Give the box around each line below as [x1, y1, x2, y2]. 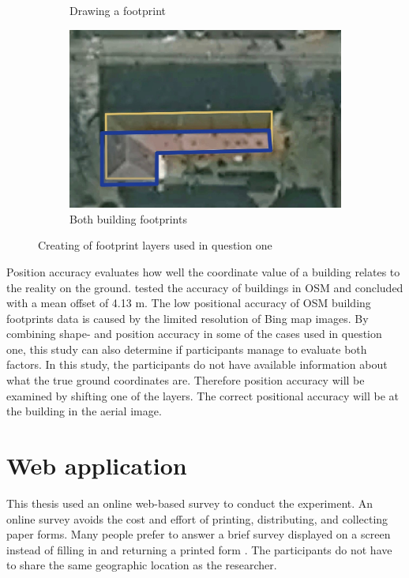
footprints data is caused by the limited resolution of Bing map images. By [6, 310, 369, 326]
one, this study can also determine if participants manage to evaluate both [6, 340, 367, 357]
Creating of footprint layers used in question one [38, 237, 272, 253]
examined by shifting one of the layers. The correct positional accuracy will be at [6, 387, 399, 403]
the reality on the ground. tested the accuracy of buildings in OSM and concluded [6, 279, 403, 295]
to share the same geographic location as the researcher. [6, 557, 277, 573]
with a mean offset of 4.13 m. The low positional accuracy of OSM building [6, 295, 371, 311]
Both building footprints [69, 210, 187, 227]
